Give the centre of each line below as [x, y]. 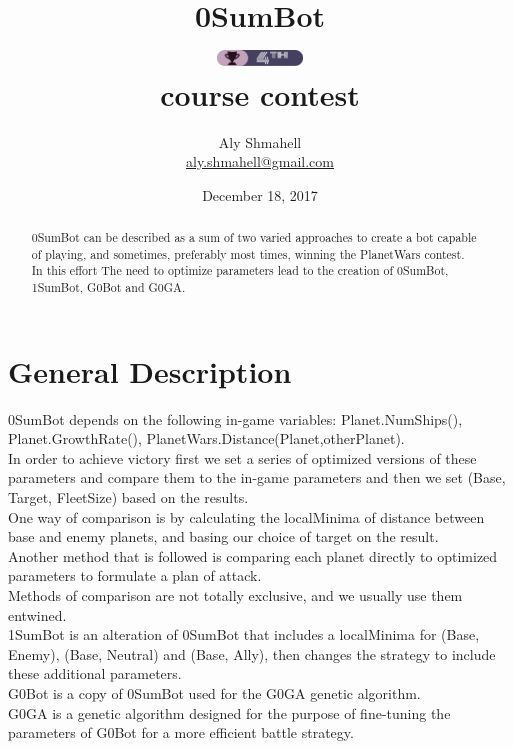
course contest [260, 93]
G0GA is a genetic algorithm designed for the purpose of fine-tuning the [229, 712]
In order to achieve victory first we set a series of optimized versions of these [242, 457]
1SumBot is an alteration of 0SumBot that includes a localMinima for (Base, [244, 634]
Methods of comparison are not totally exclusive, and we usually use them [235, 594]
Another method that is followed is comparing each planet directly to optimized [253, 555]
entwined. [37, 614]
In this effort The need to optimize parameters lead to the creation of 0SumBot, [240, 270]
